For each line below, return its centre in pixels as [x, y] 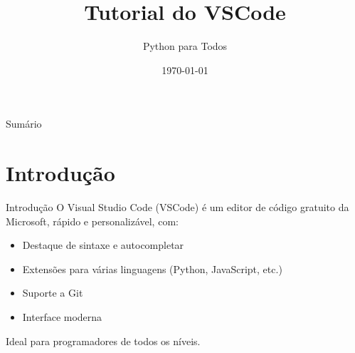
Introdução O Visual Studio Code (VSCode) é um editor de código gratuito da [177, 207]
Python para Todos [185, 46]
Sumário [24, 124]
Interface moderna [62, 317]
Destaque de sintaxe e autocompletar [103, 245]
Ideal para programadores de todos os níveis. [103, 341]
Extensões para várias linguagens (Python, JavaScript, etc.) [152, 268]
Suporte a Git [53, 293]
